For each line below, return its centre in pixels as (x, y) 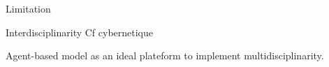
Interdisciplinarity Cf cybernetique (80, 32)
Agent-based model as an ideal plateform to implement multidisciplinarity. (165, 55)
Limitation (28, 8)
